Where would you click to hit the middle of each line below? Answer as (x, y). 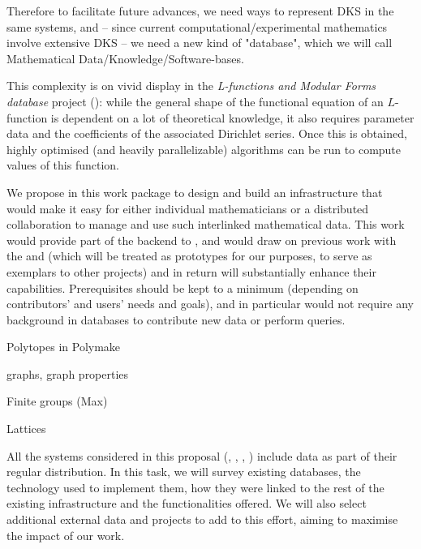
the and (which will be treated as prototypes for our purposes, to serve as (189, 256)
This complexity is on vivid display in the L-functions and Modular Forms (191, 86)
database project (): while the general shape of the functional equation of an (195, 101)
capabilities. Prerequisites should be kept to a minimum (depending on (183, 287)
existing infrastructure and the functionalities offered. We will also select (187, 503)
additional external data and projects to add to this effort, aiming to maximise (202, 519)
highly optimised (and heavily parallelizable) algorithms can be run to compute (204, 149)
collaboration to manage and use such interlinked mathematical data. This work (206, 224)
